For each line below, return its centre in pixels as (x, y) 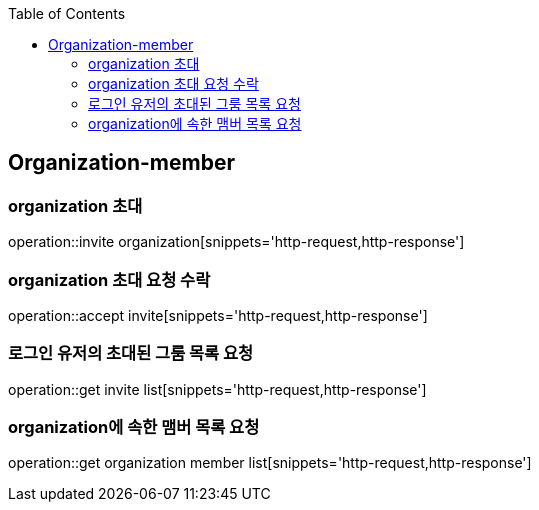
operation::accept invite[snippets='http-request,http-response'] (218, 315)
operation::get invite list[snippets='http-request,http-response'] (217, 389)
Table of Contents (67, 13)
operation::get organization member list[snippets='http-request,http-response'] (270, 463)
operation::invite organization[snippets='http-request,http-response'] (236, 242)
